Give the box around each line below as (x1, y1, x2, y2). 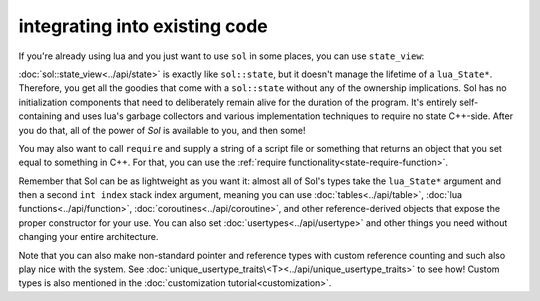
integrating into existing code (18, 15, 269, 37)
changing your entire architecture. (18, 231, 159, 243)
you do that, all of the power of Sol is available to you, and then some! (18, 124, 306, 136)
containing (18, 110, 63, 122)
